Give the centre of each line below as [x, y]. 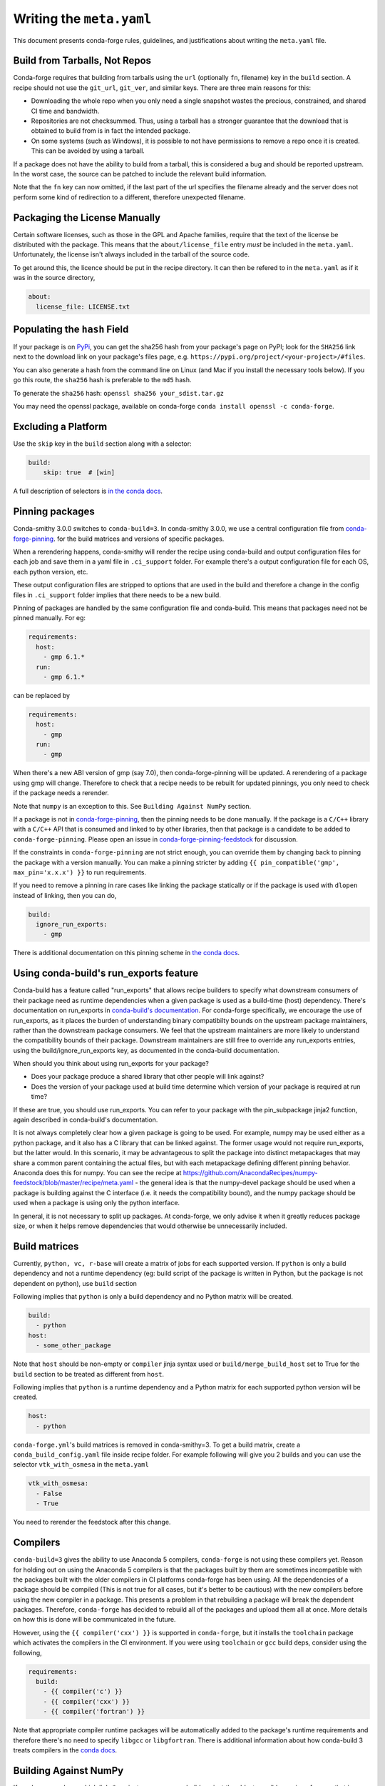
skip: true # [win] [79, 473]
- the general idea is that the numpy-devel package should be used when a [245, 1183]
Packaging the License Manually [87, 218]
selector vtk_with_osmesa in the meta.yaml [81, 1465]
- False [49, 1493]
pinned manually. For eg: [49, 618]
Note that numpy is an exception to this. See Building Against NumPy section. [132, 806]
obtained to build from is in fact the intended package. [111, 131]
